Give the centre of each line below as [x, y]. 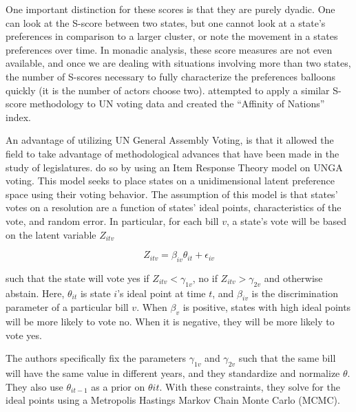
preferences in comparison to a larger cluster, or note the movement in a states [172, 36]
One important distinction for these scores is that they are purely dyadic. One [170, 9]
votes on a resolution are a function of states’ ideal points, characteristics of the [174, 207]
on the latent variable [51, 234]
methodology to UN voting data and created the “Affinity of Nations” [177, 104]
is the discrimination [295, 293]
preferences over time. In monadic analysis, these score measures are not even [169, 49]
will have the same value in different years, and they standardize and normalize [173, 373]
